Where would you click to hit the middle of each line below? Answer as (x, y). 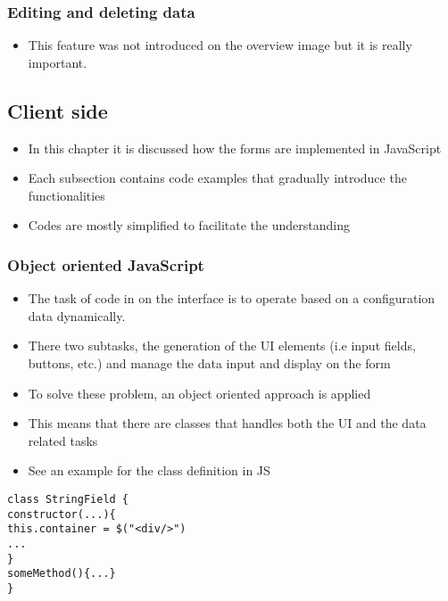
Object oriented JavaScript (106, 264)
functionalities (66, 195)
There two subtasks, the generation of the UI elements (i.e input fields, (222, 346)
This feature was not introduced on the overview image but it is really (220, 45)
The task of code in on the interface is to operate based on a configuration (232, 298)
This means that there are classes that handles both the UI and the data (227, 423)
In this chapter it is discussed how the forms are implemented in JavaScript (235, 148)
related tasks (63, 440)
